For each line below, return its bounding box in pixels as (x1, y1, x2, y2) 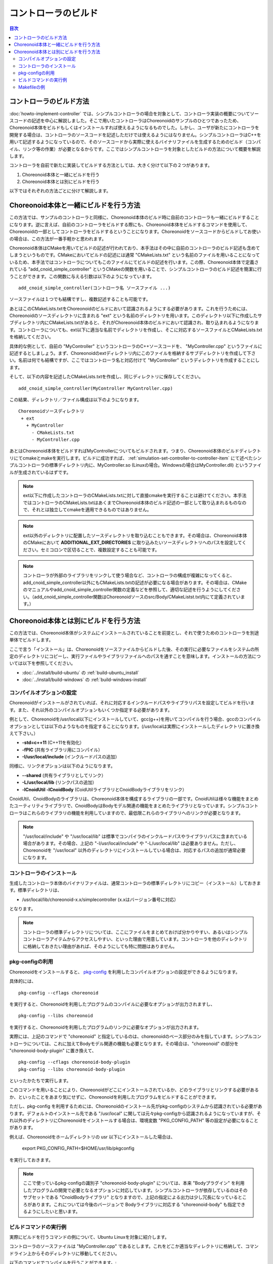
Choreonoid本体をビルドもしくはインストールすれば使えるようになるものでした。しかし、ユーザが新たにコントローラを (9, 124, 260, 131)
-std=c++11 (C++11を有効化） (22, 740, 84, 746)
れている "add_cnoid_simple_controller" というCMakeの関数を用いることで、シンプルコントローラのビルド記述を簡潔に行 (9, 266, 262, 273)
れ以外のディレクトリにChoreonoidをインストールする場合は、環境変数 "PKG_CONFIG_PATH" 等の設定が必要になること (9, 1117, 259, 1123)
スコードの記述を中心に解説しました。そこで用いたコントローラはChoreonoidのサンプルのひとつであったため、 (9, 117, 242, 123)
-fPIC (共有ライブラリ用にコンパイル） (22, 746, 103, 753)
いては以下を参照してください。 (9, 660, 76, 666)
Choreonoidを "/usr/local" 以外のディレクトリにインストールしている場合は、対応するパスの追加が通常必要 (23, 847, 246, 853)
